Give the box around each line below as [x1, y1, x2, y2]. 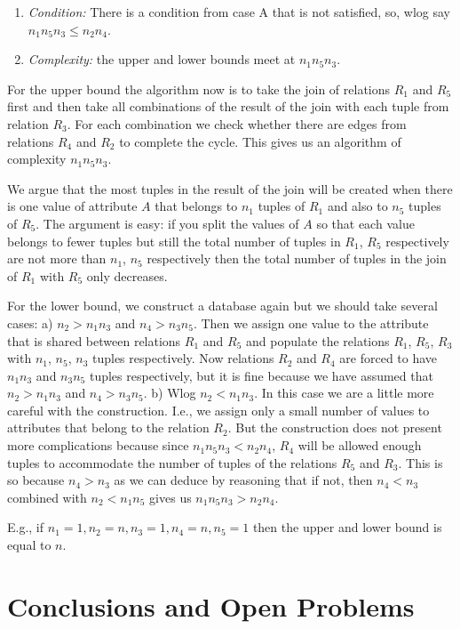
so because [7, 471, 65, 489]
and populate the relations [246, 331, 390, 350]
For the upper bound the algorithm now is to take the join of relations [7, 79, 391, 98]
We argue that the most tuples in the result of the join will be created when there [7, 179, 453, 198]
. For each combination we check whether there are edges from [67, 114, 407, 133]
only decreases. [86, 266, 168, 285]
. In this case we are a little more [254, 383, 434, 402]
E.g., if [7, 518, 44, 536]
